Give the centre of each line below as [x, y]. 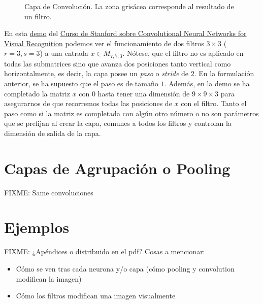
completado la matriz [37, 93]
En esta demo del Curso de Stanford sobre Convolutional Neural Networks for [125, 33]
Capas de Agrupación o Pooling [117, 168]
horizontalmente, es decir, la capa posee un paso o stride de [96, 73]
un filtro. [38, 16]
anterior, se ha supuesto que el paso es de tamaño [81, 83]
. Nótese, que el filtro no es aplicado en [183, 53]
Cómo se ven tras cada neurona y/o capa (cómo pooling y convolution [125, 269]
